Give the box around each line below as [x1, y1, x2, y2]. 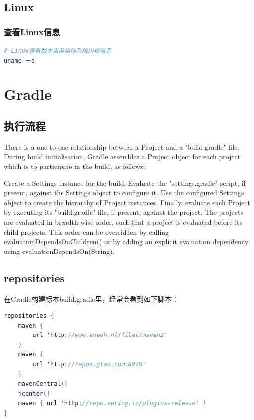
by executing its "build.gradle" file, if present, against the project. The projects [4, 207, 243, 217]
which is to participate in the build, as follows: [4, 161, 145, 171]
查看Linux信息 [4, 25, 60, 38]
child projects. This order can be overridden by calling [4, 226, 169, 237]
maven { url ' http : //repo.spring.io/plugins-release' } [18, 400, 207, 407]
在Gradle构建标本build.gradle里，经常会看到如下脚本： [4, 293, 179, 304]
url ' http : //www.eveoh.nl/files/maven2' [32, 332, 168, 339]
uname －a [4, 57, 35, 64]
